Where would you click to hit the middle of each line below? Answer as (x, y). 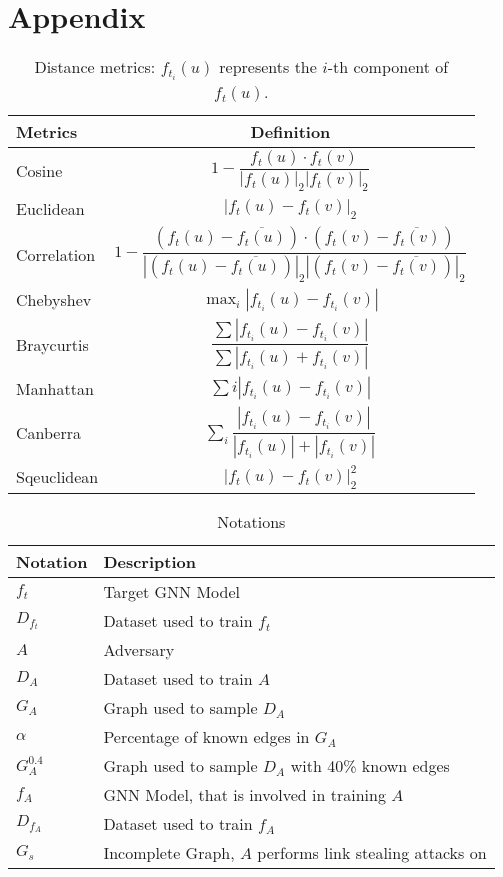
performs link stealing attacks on (372, 852)
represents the (268, 67)
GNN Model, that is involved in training (244, 794)
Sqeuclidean (57, 477)
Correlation (56, 254)
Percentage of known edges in (206, 736)
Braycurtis (52, 344)
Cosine (39, 171)
